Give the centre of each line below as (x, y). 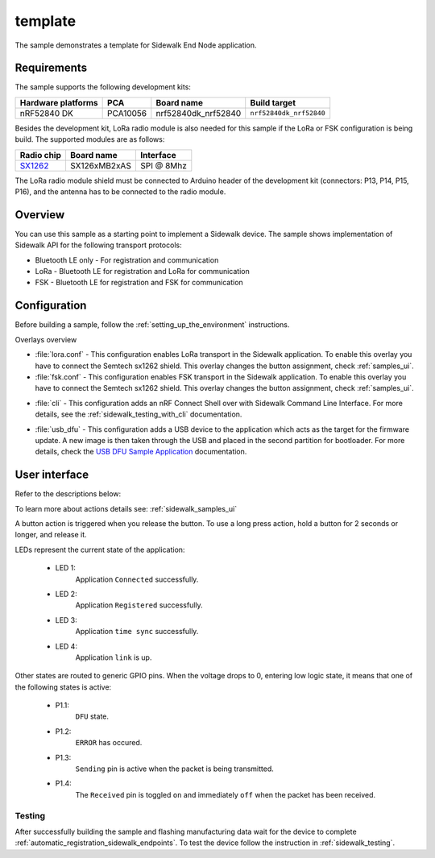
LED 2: (66, 594)
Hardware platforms (59, 102)
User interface (52, 475)
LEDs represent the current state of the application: (100, 549)
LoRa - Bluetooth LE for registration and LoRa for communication (142, 271)
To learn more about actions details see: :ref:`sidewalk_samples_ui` (126, 508)
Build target (273, 102)
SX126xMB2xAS (101, 165)
